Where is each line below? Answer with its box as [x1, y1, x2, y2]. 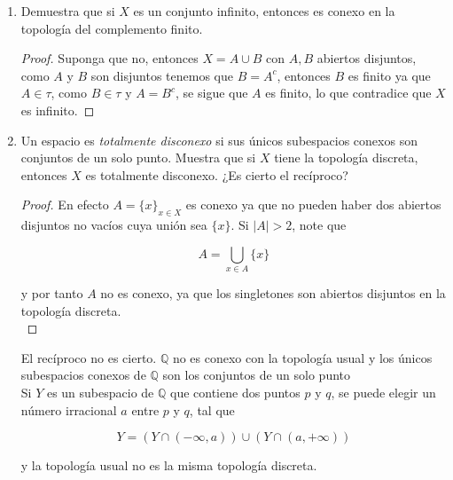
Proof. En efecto [20, 195, 109, 214]
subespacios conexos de [20, 366, 146, 384]
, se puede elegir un [331, 383, 436, 402]
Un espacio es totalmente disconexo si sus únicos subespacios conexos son [20, 130, 418, 149]
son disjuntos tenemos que [90, 66, 233, 84]
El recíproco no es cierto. [20, 348, 157, 366]
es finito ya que [348, 66, 431, 84]
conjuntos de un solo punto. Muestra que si [20, 148, 256, 167]
